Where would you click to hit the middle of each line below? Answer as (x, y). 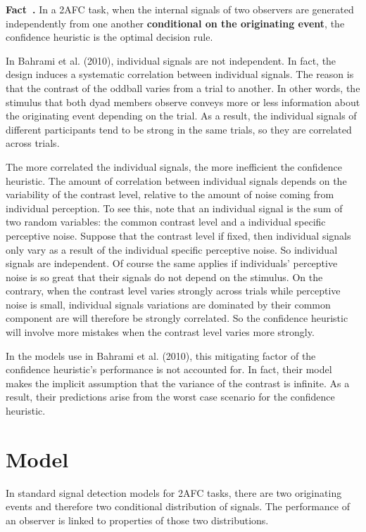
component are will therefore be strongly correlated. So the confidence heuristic (177, 318)
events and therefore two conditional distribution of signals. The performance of (178, 506)
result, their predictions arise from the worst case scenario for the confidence (170, 397)
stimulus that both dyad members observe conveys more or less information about (183, 102)
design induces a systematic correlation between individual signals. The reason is (180, 74)
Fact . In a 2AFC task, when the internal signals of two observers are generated (180, 9)
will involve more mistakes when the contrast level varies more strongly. (160, 332)
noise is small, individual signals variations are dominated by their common (168, 304)
